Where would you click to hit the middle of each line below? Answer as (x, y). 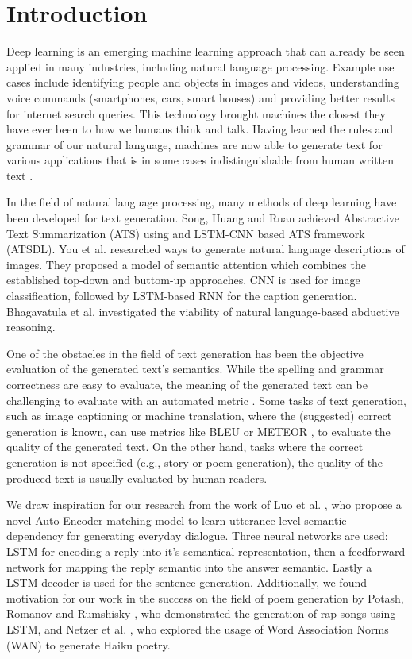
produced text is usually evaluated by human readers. (137, 478)
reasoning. (31, 327)
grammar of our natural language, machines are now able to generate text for (194, 144)
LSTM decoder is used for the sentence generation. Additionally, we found (187, 582)
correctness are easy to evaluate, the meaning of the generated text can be (187, 384)
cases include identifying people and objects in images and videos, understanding (203, 82)
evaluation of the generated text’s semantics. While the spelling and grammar (195, 369)
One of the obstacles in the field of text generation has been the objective (185, 353)
